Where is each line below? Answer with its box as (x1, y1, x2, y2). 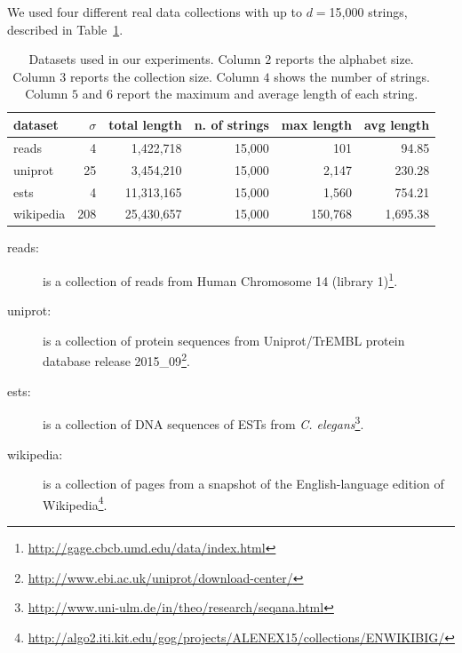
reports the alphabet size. (275, 50, 414, 68)
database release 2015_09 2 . (43, 349, 190, 370)
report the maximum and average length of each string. (116, 84, 418, 103)
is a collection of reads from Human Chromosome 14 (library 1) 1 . (43, 269, 398, 290)
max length (281, 115, 352, 133)
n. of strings (194, 115, 269, 133)
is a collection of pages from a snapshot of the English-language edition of (43, 474, 444, 493)
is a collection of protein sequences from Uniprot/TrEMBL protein (43, 330, 405, 349)
